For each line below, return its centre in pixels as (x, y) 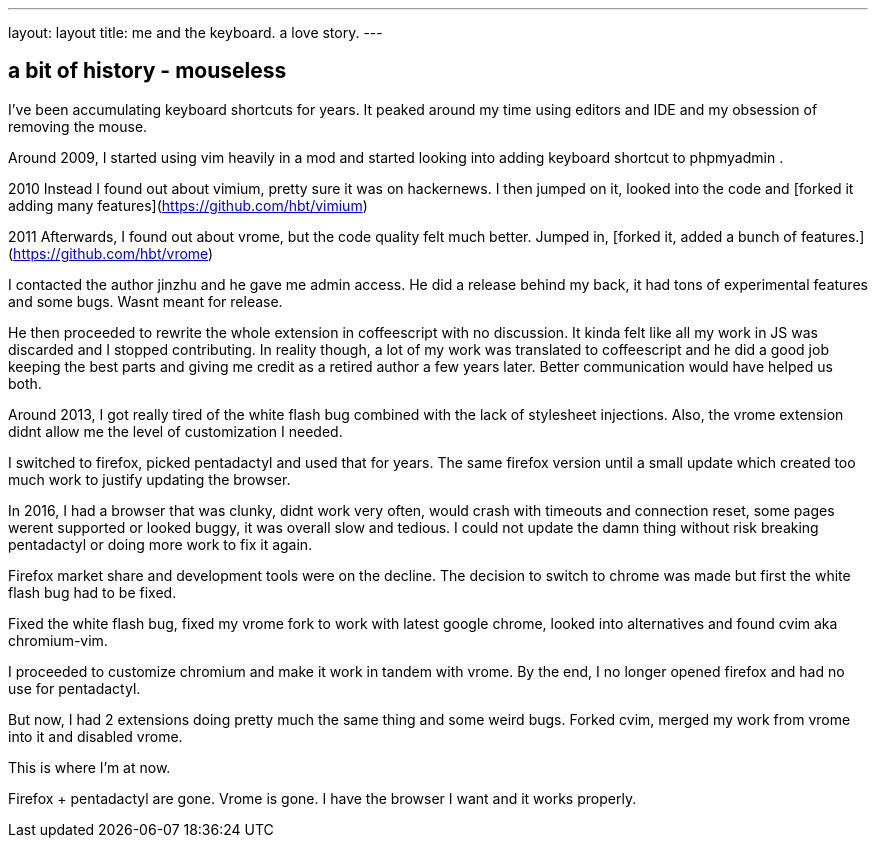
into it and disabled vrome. (95, 736)
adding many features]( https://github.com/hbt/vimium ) (188, 205)
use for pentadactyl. (74, 688)
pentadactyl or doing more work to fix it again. (160, 544)
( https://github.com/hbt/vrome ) (111, 253)
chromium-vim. (58, 640)
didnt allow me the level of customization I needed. (175, 431)
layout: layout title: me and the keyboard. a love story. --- (195, 32)
